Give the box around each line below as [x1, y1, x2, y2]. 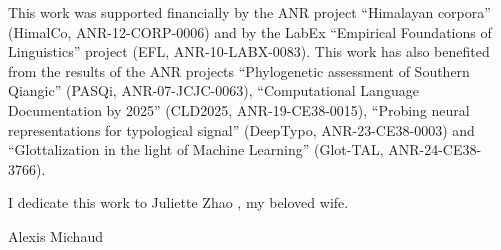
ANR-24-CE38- [388, 139, 482, 160]
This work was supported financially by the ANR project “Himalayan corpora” [8, 2, 491, 22]
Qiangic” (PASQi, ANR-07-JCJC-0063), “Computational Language [8, 80, 419, 101]
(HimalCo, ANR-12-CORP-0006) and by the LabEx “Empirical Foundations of [8, 21, 492, 42]
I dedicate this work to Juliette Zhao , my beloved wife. [8, 192, 349, 213]
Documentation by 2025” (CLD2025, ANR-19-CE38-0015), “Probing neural [8, 99, 470, 120]
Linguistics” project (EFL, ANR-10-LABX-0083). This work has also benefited [8, 41, 490, 62]
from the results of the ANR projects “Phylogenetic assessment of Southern [8, 60, 470, 81]
